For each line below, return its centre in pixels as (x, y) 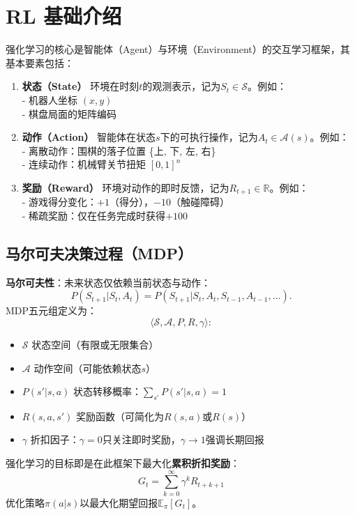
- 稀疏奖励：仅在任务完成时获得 (94, 215)
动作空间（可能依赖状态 (88, 368)
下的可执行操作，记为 (209, 137)
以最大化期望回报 (119, 502)
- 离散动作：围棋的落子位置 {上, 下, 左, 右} (119, 150)
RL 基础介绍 (64, 16)
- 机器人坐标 (50, 99)
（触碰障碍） (200, 202)
